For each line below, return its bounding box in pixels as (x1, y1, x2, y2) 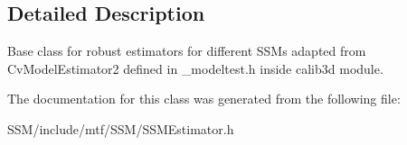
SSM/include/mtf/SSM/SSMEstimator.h (7, 119, 234, 138)
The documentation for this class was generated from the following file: (7, 89, 401, 108)
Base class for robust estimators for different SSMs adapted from (7, 41, 366, 60)
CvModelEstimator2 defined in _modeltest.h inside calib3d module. (7, 59, 383, 77)
